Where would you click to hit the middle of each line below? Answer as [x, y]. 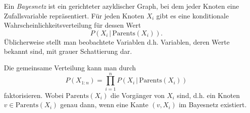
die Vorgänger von [138, 95]
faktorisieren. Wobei [34, 95]
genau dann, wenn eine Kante [104, 105]
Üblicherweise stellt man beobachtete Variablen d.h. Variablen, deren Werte [117, 41]
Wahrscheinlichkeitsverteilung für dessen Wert [72, 25]
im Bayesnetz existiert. [213, 105]
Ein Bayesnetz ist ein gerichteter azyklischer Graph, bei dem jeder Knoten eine [122, 6]
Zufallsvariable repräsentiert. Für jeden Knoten [74, 15]
